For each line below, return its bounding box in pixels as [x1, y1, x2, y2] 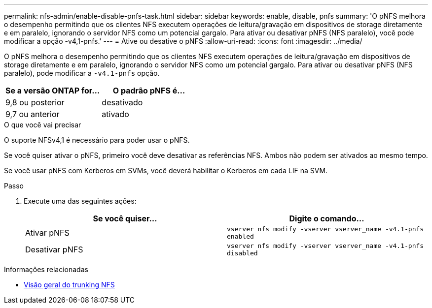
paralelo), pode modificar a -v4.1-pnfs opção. [4, 69, 160, 77]
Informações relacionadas [4, 265, 88, 274]
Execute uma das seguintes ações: [24, 197, 137, 205]
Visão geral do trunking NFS [24, 280, 115, 289]
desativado [102, 97, 143, 107]
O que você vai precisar [4, 121, 81, 129]
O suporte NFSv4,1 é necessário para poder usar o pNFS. [4, 136, 190, 144]
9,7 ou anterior [5, 109, 60, 119]
